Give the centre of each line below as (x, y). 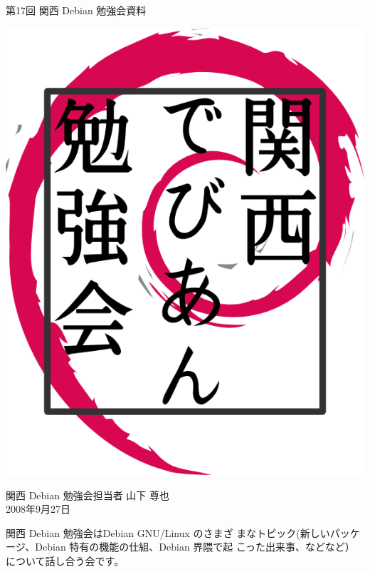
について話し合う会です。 (65, 560)
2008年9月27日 (38, 509)
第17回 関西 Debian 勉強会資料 (76, 10)
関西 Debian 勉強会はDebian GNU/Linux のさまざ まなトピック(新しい (168, 532)
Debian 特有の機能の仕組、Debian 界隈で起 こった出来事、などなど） (195, 547)
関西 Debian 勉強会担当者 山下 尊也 (88, 495)
